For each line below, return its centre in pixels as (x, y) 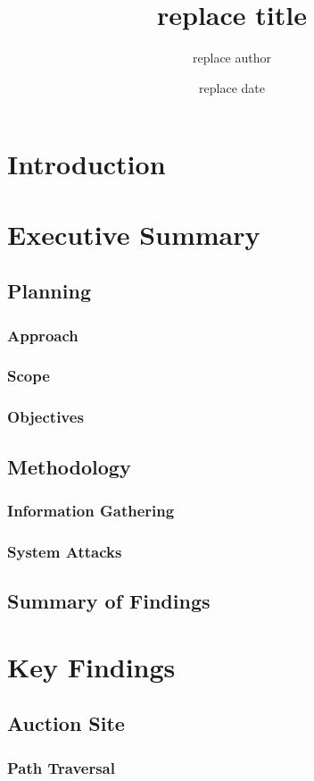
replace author (232, 58)
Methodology (69, 466)
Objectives (45, 417)
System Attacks (65, 551)
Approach (43, 335)
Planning (49, 291)
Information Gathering (91, 510)
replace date (232, 87)
